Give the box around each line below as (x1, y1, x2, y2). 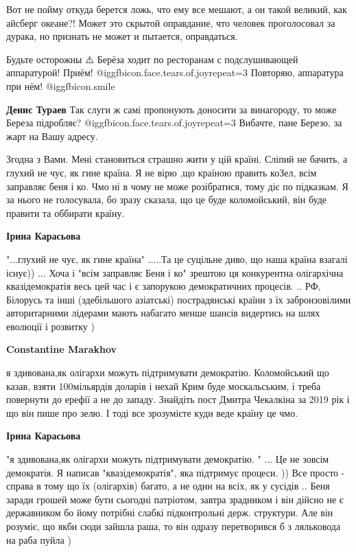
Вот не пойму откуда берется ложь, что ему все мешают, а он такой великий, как (6, 2, 347, 16)
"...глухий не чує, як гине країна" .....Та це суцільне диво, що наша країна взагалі (6, 251, 348, 266)
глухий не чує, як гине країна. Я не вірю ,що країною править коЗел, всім (6, 165, 317, 179)
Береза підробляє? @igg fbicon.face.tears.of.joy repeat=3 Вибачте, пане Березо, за (6, 115, 342, 130)
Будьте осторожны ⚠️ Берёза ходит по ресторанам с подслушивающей (6, 51, 298, 66)
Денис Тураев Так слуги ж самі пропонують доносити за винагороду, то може (6, 102, 337, 116)
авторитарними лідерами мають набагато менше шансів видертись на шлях (6, 306, 320, 320)
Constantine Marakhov (6, 342, 117, 356)
